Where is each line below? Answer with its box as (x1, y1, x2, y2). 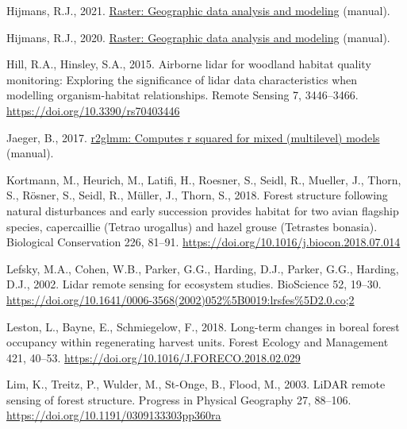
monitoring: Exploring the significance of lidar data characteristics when (6, 71, 358, 87)
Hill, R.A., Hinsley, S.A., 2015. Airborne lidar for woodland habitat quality (6, 56, 371, 72)
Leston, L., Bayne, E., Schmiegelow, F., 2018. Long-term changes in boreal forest (6, 318, 400, 334)
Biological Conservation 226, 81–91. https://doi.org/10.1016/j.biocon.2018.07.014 (6, 234, 401, 250)
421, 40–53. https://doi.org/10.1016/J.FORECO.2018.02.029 (6, 349, 301, 365)
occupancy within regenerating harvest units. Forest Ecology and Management (6, 334, 389, 350)
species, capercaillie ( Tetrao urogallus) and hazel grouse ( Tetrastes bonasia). (6, 218, 378, 234)
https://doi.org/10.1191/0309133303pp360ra (6, 407, 221, 423)
